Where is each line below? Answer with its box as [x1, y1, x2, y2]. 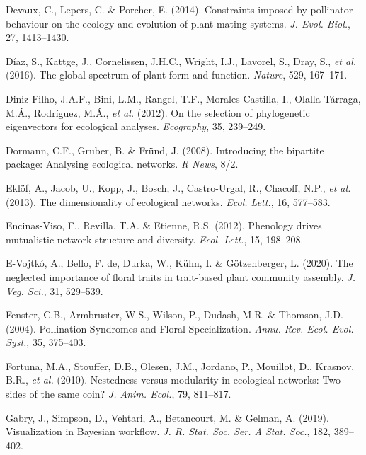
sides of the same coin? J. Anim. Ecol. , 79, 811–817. [6, 386, 231, 401]
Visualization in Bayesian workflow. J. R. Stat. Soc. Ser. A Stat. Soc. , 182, [6, 424, 331, 439]
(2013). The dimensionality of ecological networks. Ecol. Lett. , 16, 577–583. [6, 194, 331, 209]
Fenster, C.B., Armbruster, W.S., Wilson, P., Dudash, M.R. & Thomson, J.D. [6, 307, 343, 322]
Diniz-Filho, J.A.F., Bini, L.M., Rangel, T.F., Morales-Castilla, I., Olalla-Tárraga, [6, 91, 361, 105]
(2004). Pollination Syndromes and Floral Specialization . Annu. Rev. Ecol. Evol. [6, 321, 354, 335]
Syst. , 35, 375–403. [6, 335, 86, 350]
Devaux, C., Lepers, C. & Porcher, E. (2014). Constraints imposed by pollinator [6, 2, 353, 16]
